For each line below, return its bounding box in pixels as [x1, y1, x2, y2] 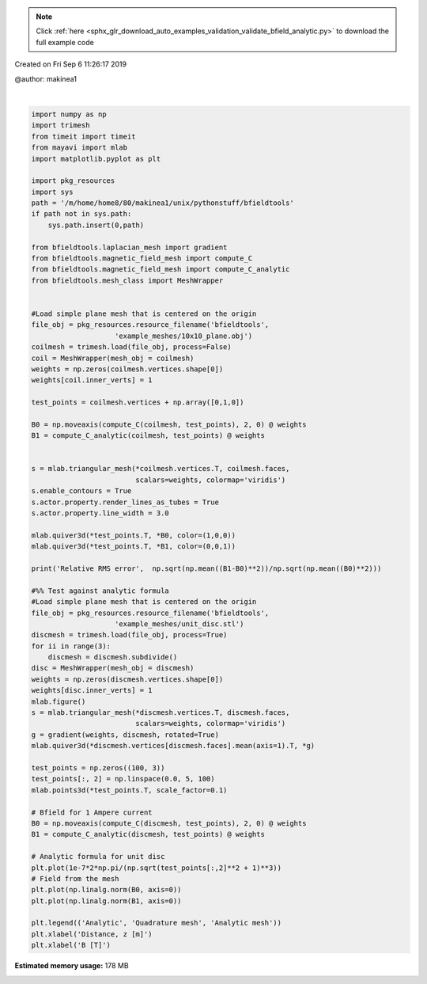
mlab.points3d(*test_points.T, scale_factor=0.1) [31, 785, 228, 795]
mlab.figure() [31, 697, 86, 706]
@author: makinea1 [14, 74, 77, 83]
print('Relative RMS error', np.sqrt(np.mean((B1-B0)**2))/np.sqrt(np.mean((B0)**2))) [31, 564, 382, 573]
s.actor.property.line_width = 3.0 [31, 509, 169, 518]
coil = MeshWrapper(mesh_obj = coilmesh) [31, 353, 195, 363]
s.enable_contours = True [31, 487, 132, 496]
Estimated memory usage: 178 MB [14, 961, 130, 971]
